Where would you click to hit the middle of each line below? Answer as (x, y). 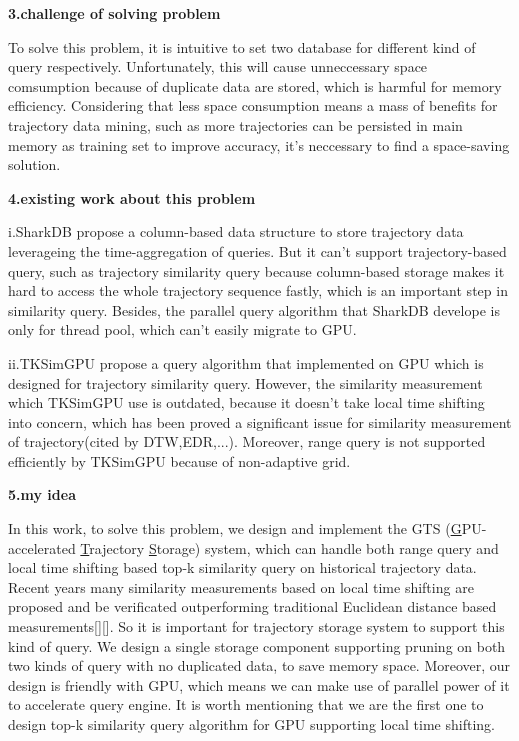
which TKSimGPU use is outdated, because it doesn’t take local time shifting (246, 402)
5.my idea (42, 494)
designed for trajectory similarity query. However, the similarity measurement (245, 382)
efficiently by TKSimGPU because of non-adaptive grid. (179, 460)
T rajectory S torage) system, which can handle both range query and (289, 547)
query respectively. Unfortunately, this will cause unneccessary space (218, 66)
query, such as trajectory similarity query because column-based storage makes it (256, 270)
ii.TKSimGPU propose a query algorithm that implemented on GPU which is (246, 362)
